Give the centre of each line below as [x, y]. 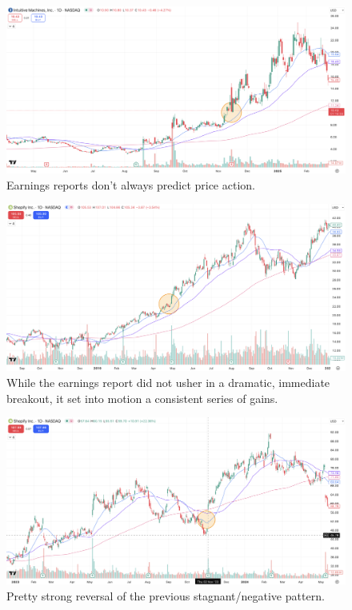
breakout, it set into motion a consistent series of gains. [142, 398]
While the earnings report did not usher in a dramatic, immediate [168, 382]
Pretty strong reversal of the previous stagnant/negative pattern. [166, 595]
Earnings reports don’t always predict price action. [131, 184]
